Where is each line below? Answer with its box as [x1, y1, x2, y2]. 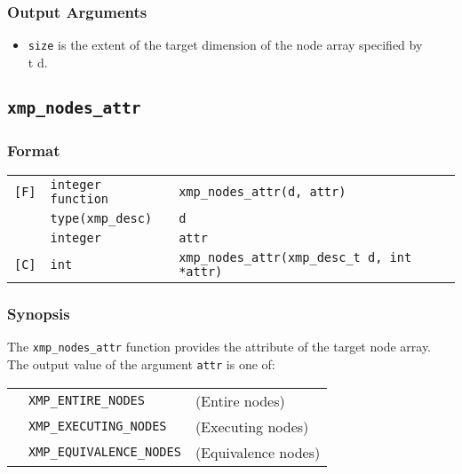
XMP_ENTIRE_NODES [28, 393, 145, 408]
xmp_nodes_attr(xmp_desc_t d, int [179, 250, 412, 265]
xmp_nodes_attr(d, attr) [179, 185, 346, 200]
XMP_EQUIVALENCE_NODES [28, 445, 181, 460]
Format [7, 138, 60, 161]
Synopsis [7, 302, 70, 324]
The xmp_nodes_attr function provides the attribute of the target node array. [7, 337, 431, 356]
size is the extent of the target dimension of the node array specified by [28, 36, 423, 54]
